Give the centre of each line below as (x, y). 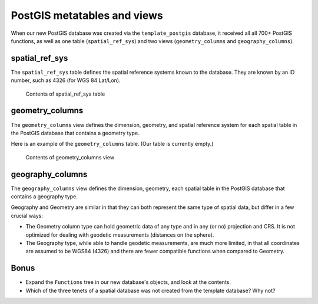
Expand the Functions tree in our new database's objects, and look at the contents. (128, 282)
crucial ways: (27, 215)
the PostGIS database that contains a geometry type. (75, 133)
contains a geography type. (44, 197)
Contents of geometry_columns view (70, 157)
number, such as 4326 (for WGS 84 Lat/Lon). (66, 80)
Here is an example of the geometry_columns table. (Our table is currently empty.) (112, 144)
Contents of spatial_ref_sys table (65, 94)
